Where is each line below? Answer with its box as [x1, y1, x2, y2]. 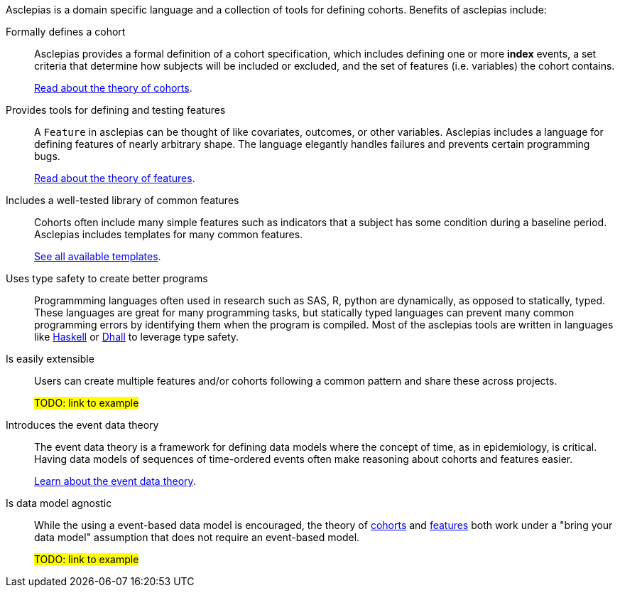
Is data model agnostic [6, 497, 112, 509]
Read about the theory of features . [34, 172, 195, 184]
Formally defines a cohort [6, 26, 126, 38]
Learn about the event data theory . [34, 475, 196, 487]
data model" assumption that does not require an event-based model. [34, 531, 360, 543]
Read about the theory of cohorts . [34, 82, 192, 94]
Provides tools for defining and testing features [6, 104, 226, 116]
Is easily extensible [6, 353, 94, 365]
